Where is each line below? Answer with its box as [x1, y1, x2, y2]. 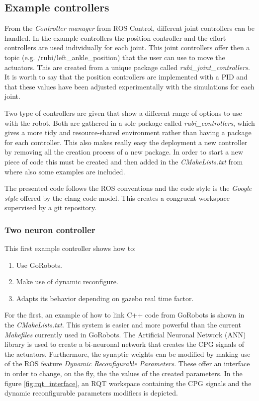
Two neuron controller [4, 223, 95, 236]
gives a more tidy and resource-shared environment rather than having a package [4, 127, 252, 138]
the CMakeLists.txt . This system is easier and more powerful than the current [4, 320, 241, 330]
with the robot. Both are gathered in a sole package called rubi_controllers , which [4, 117, 255, 128]
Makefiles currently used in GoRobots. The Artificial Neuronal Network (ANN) [4, 329, 246, 339]
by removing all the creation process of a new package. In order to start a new [4, 147, 243, 157]
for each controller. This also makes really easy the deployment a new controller [4, 137, 248, 147]
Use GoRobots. [16, 259, 63, 270]
